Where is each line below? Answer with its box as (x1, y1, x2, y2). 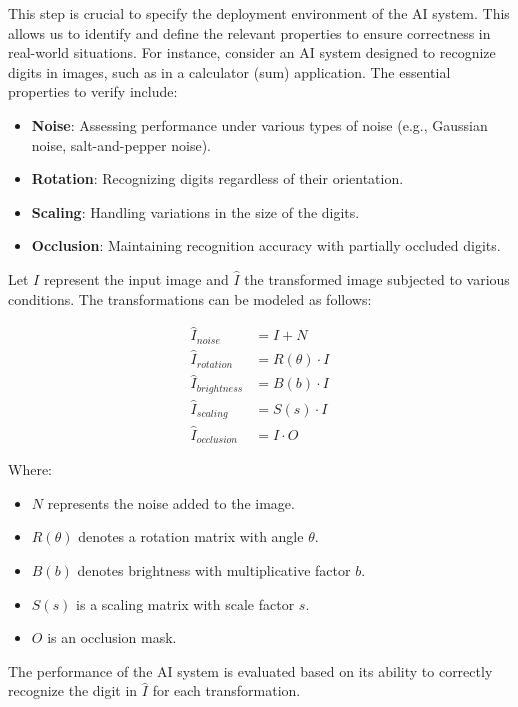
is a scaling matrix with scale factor (76, 593, 295, 614)
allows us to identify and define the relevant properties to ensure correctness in (8, 22, 491, 43)
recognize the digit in (8, 680, 138, 701)
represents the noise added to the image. (47, 492, 295, 513)
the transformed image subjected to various (244, 268, 510, 289)
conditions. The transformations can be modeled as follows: (8, 288, 372, 309)
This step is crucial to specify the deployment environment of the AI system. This (8, 3, 510, 23)
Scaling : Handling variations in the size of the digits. (31, 201, 360, 222)
